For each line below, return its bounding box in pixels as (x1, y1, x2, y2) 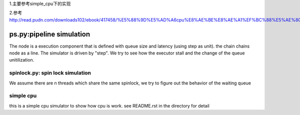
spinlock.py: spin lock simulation (9, 69, 91, 76)
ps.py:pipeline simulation (9, 30, 90, 38)
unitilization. (9, 57, 34, 63)
